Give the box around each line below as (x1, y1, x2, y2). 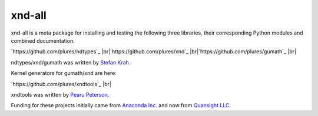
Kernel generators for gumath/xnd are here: (11, 70, 117, 77)
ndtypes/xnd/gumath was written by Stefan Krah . (11, 59, 131, 66)
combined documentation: (11, 37, 75, 44)
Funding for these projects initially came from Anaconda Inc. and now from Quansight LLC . (11, 102, 231, 109)
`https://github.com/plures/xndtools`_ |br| (11, 80, 112, 87)
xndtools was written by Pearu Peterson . (11, 91, 110, 98)
